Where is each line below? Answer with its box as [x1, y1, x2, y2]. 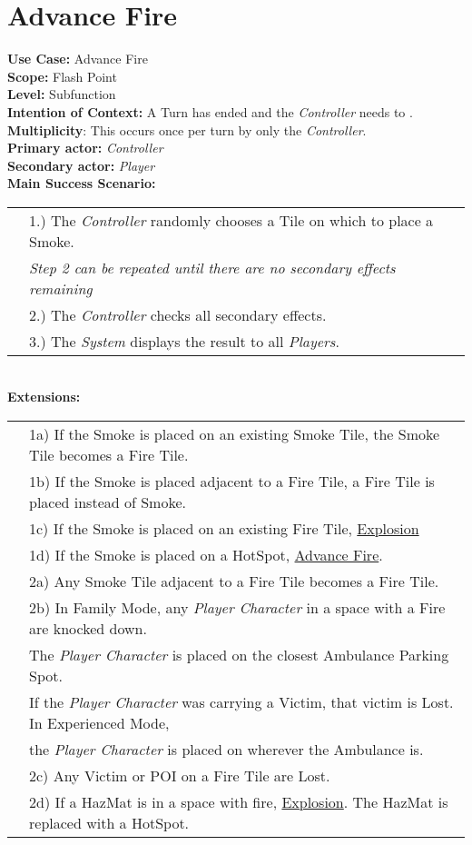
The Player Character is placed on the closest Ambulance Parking [29, 644, 449, 666]
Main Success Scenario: [7, 174, 156, 193]
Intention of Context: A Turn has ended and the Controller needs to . [7, 102, 413, 121]
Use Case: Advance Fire [7, 49, 148, 68]
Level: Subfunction [7, 84, 116, 104]
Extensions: [7, 387, 81, 406]
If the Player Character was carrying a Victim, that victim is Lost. [29, 691, 454, 713]
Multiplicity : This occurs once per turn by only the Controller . [7, 120, 367, 139]
